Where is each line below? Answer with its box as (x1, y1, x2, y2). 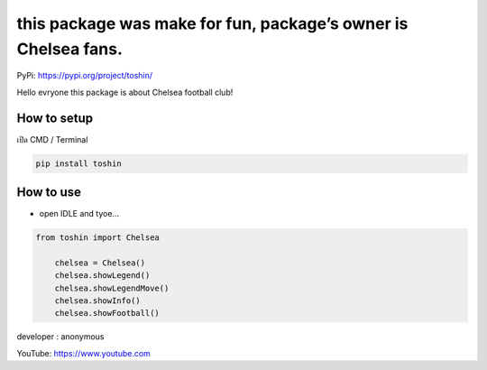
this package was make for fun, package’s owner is (16, 14, 409, 33)
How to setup (16, 110, 94, 125)
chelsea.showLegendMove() (54, 282, 170, 293)
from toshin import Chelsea (35, 233, 160, 243)
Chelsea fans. (16, 39, 124, 59)
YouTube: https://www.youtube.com (16, 347, 151, 358)
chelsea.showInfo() (54, 296, 142, 306)
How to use (16, 185, 81, 200)
